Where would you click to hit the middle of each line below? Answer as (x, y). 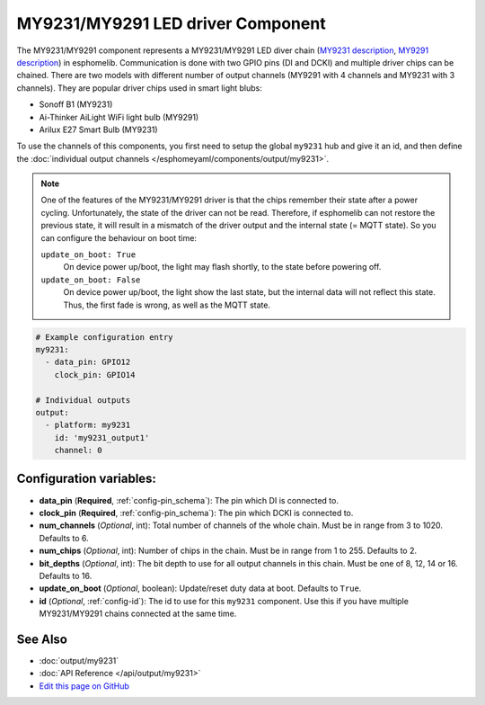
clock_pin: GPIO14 (95, 375)
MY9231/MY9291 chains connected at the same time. (138, 614)
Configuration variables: (87, 479)
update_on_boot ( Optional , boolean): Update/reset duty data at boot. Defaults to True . (200, 588)
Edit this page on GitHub (84, 686)
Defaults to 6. (64, 538)
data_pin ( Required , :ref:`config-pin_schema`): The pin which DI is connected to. (189, 500)
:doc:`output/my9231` (79, 660)
